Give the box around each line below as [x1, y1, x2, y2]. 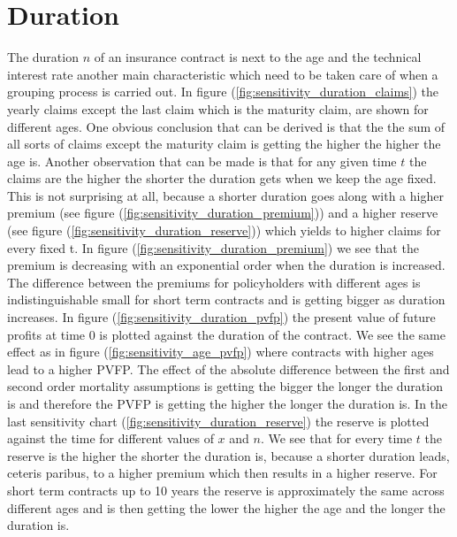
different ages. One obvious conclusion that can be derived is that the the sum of [7, 117, 446, 135]
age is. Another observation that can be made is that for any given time [7, 151, 397, 170]
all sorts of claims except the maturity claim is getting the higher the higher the [7, 134, 441, 153]
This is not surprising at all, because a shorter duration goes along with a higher [7, 186, 444, 204]
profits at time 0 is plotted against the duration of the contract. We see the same [7, 325, 446, 343]
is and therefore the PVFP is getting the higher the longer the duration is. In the [7, 395, 448, 412]
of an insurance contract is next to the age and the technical [94, 48, 422, 66]
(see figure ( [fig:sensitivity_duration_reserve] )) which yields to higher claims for [7, 221, 441, 240]
